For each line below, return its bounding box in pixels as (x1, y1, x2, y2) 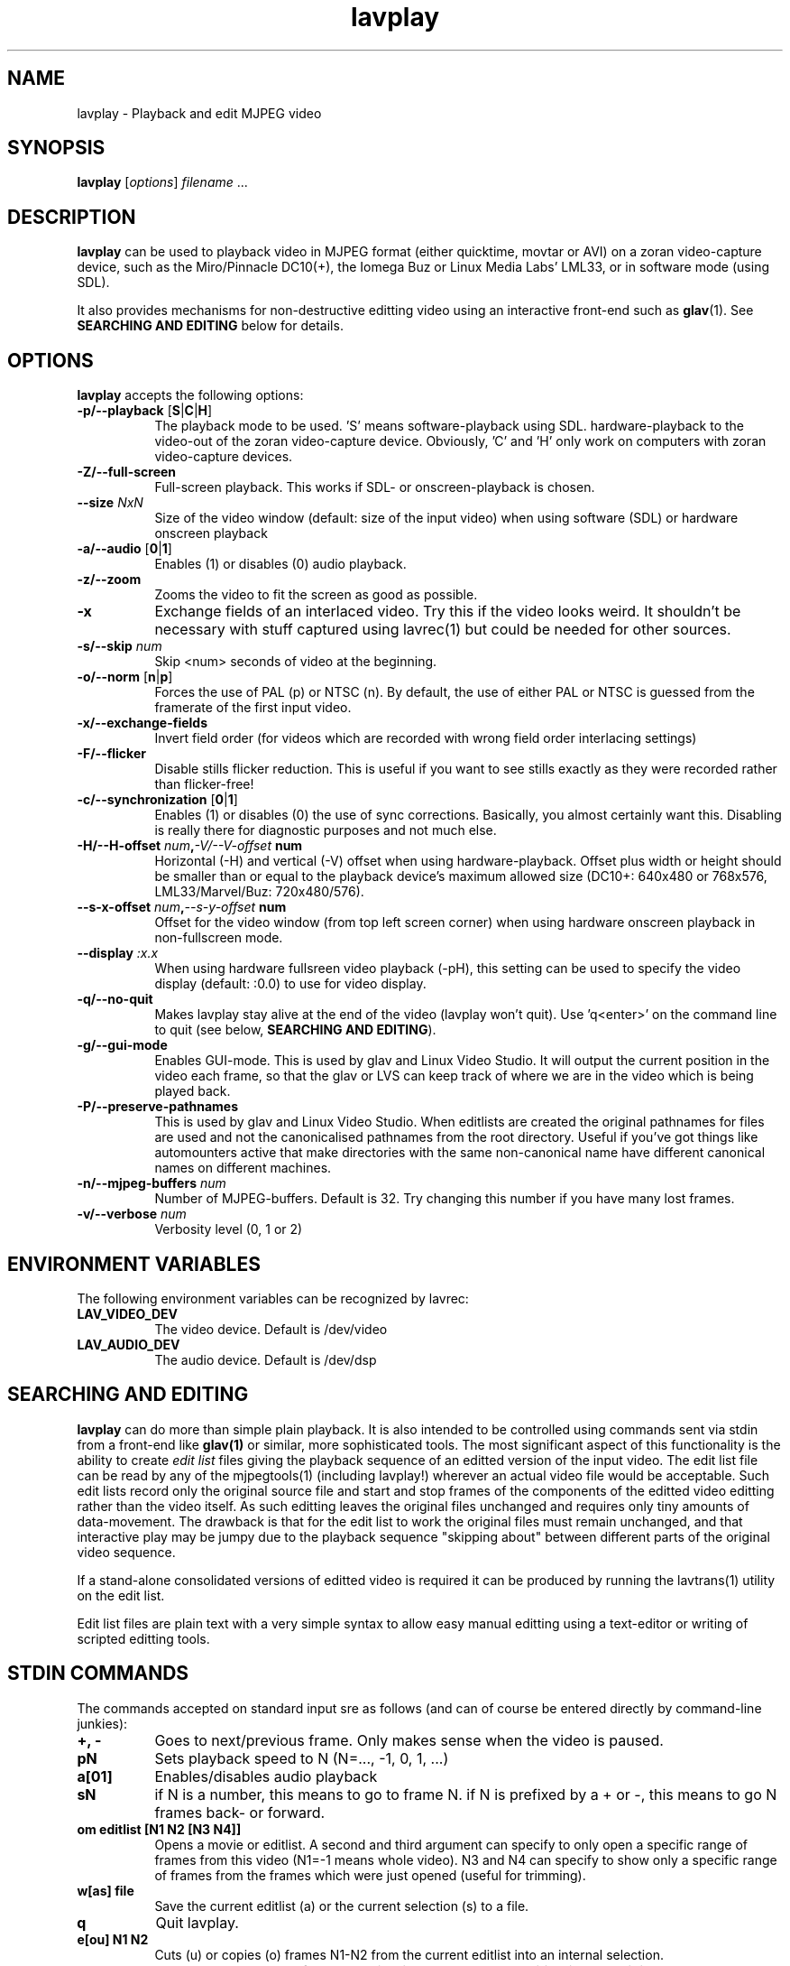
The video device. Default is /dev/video (154, 1321, 388, 1337)
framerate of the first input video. (154, 700, 352, 716)
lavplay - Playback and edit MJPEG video (77, 105, 322, 121)
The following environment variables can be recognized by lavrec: (77, 1290, 469, 1306)
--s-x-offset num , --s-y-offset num (77, 899, 287, 915)
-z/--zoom (77, 571, 142, 588)
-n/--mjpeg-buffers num (77, 1175, 226, 1192)
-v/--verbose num (77, 1206, 187, 1222)
